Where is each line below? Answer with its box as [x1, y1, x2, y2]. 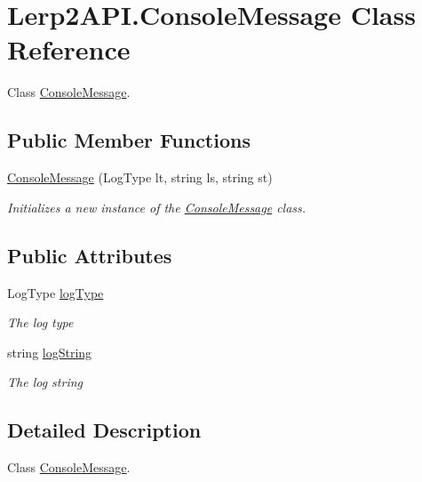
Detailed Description [7, 416, 202, 444]
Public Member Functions [7, 126, 251, 154]
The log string [7, 373, 83, 391]
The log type [7, 313, 74, 332]
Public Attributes [7, 241, 172, 269]
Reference [7, 31, 131, 68]
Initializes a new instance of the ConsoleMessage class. [7, 197, 307, 216]
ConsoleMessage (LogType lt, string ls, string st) [7, 168, 273, 187]
